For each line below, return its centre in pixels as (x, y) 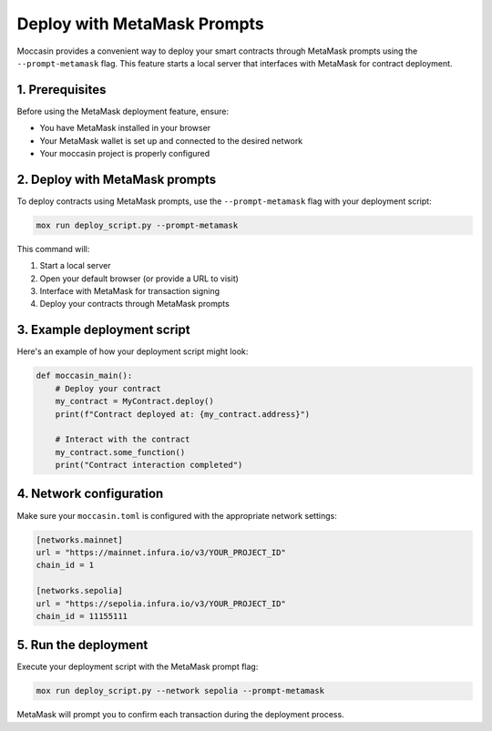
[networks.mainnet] (79, 540)
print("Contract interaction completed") (149, 465)
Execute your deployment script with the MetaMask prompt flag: (138, 667)
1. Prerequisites (61, 90)
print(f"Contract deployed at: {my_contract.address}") (183, 414)
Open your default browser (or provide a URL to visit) (139, 279)
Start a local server (75, 266)
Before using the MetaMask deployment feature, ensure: (123, 111)
